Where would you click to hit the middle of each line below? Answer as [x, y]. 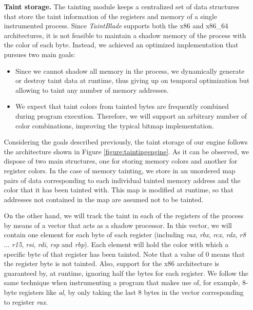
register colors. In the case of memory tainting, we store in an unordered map [120, 170]
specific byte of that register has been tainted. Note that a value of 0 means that [124, 254]
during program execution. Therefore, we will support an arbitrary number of [131, 115]
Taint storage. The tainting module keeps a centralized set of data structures [122, 6]
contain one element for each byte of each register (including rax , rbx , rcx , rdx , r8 [125, 235]
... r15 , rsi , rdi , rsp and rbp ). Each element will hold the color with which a [116, 244]
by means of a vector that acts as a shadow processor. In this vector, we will [118, 225]
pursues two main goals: [40, 54]
